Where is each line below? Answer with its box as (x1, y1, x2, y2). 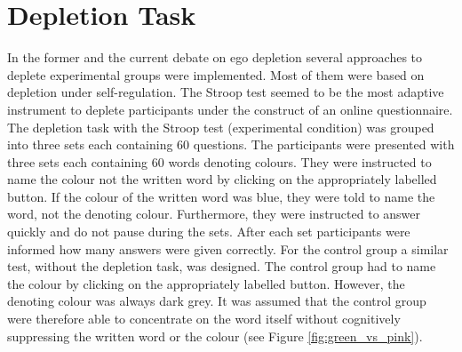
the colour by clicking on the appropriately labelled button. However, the (7, 274, 405, 292)
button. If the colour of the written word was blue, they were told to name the (7, 187, 435, 205)
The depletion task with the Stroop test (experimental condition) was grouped (7, 117, 434, 136)
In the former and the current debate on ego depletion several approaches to (7, 48, 423, 67)
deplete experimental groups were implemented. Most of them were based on (7, 65, 425, 84)
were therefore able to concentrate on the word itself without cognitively (7, 309, 401, 328)
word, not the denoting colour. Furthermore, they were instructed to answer (7, 204, 421, 223)
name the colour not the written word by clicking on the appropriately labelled (7, 170, 437, 188)
